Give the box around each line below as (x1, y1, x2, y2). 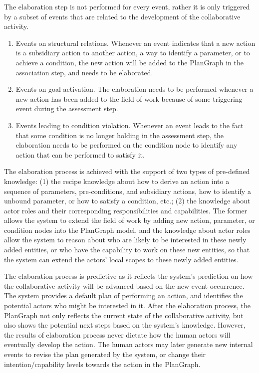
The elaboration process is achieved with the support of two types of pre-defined (4, 166, 250, 177)
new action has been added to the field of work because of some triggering (15, 93, 243, 104)
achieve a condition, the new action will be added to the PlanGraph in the (15, 57, 244, 67)
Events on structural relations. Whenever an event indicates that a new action (15, 37, 256, 48)
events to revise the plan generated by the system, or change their (4, 349, 206, 359)
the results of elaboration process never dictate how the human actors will (4, 329, 231, 340)
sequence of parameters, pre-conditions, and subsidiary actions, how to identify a (4, 186, 251, 196)
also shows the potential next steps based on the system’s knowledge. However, (4, 320, 246, 330)
